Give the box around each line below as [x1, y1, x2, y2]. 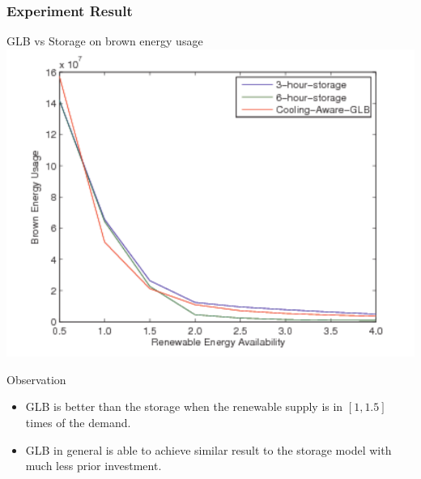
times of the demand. [25, 413, 131, 430]
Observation [6, 370, 66, 387]
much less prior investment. [25, 457, 162, 474]
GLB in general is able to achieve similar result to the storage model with [25, 441, 392, 458]
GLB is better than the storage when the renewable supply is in [25, 398, 343, 415]
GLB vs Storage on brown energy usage [6, 32, 203, 49]
